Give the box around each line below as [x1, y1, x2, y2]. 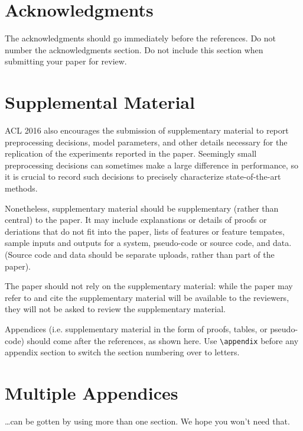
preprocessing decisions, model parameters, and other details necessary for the [5, 135, 288, 148]
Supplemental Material [5, 90, 195, 114]
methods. [5, 182, 38, 194]
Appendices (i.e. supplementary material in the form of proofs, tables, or [5, 322, 268, 335]
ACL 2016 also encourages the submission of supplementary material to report [5, 124, 289, 137]
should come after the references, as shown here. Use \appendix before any [27, 334, 299, 346]
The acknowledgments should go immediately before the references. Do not [5, 32, 276, 44]
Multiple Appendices [5, 380, 178, 404]
